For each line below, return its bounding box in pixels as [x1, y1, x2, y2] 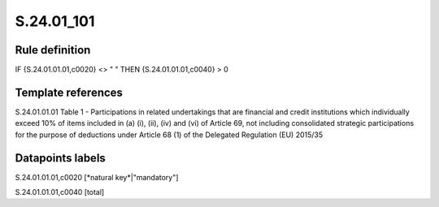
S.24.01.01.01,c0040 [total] [15, 188, 105, 197]
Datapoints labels [15, 151, 106, 165]
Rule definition [15, 43, 91, 57]
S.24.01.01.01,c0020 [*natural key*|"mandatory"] [15, 172, 179, 182]
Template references [15, 85, 124, 99]
